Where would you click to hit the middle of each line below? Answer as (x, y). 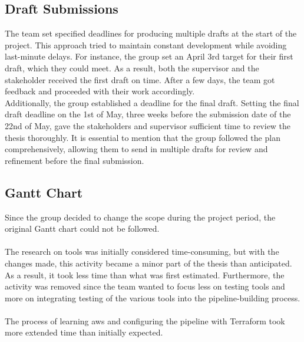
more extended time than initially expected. (84, 332)
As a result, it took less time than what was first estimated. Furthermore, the (145, 274)
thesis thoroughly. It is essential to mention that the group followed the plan (143, 137)
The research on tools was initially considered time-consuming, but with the (142, 251)
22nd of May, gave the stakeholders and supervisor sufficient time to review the (148, 125)
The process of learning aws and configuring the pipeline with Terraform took (145, 320)
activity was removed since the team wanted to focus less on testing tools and (145, 286)
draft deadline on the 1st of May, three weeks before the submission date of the (148, 114)
